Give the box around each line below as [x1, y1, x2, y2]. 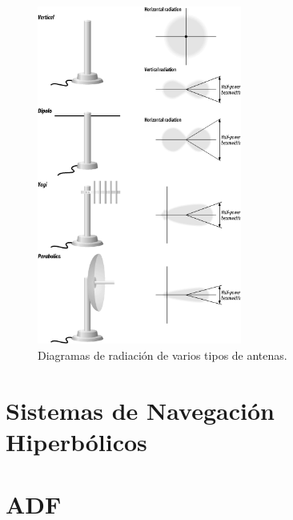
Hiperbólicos [6, 425, 147, 458]
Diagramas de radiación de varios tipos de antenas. [38, 347, 287, 364]
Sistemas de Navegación [6, 393, 275, 426]
